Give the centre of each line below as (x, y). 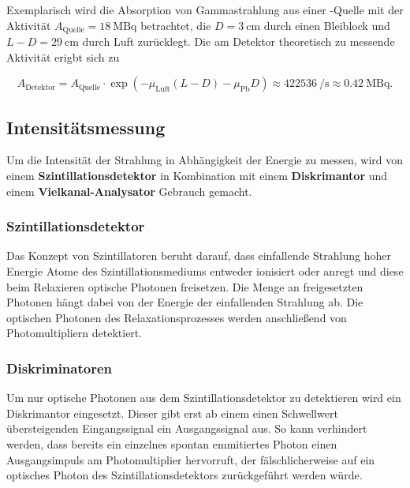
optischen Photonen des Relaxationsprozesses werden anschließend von (177, 317)
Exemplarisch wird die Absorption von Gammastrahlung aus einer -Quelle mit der (205, 9)
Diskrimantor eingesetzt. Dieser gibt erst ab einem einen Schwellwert (172, 413)
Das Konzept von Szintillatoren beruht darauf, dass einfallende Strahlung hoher (199, 255)
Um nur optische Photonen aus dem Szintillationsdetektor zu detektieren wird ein (204, 398)
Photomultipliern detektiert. (75, 333)
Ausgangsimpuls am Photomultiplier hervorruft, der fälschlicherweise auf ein (191, 459)
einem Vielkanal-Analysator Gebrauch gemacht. (129, 191)
